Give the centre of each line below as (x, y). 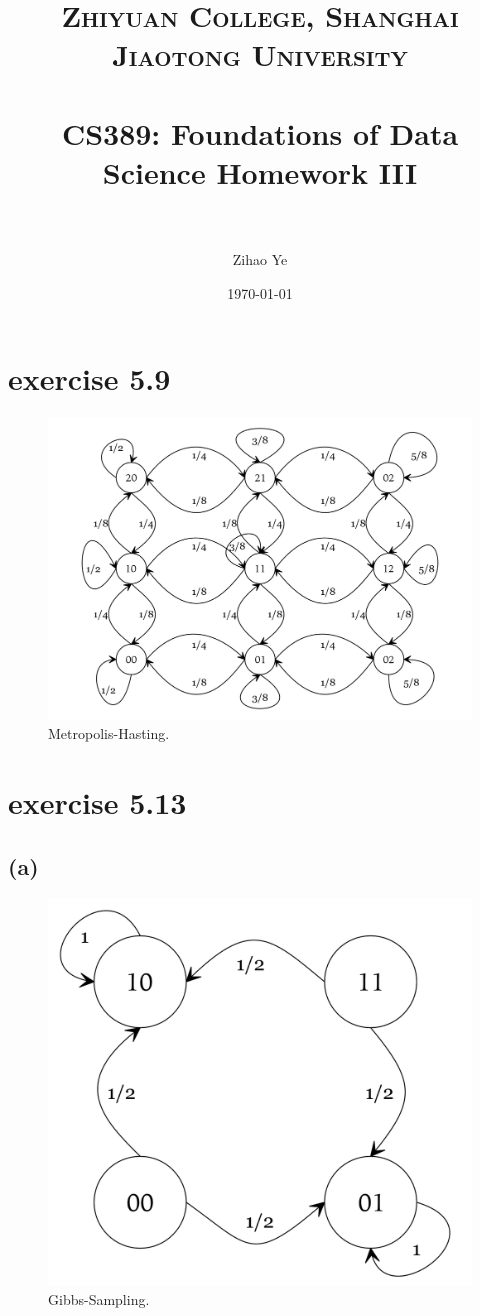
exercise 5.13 (97, 802)
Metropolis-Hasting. (109, 733)
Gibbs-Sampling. (99, 1298)
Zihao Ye (260, 259)
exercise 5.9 (89, 378)
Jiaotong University (260, 54)
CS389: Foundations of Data (260, 132)
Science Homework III (260, 171)
